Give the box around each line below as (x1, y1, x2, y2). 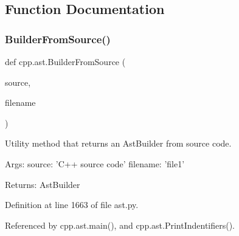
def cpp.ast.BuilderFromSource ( (5, 55, 126, 68)
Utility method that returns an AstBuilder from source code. (5, 137, 232, 150)
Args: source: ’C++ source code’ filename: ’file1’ (5, 157, 185, 170)
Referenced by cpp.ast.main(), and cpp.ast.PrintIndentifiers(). (5, 218, 235, 231)
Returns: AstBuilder (5, 178, 80, 190)
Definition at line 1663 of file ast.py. (5, 198, 139, 211)
